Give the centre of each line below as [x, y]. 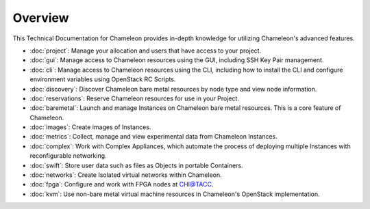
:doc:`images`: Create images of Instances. [90, 127]
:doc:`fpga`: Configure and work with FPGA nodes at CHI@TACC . [122, 184]
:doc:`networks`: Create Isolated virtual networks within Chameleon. [126, 175]
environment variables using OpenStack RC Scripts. [103, 79]
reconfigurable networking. [68, 156]
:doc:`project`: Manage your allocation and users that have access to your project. [146, 51]
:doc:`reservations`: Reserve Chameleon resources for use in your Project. [135, 98]
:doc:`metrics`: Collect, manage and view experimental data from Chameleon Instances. [153, 137]
